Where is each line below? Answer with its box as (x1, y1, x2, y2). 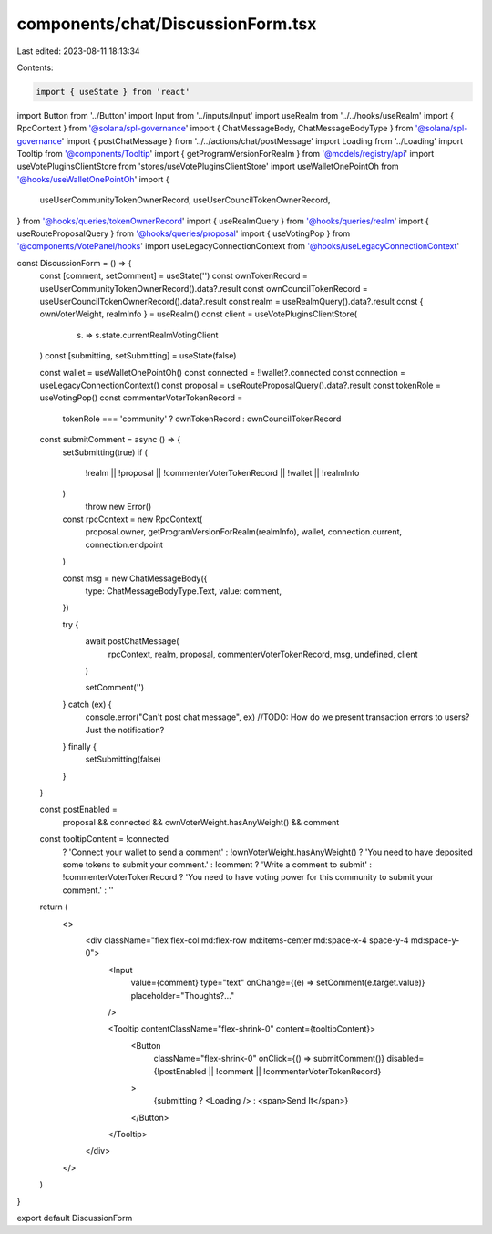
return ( (39, 901, 68, 912)
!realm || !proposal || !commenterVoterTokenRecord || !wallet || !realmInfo (85, 467, 360, 478)
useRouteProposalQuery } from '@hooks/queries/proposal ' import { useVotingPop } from (16, 228, 351, 239)
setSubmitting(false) (85, 753, 161, 765)
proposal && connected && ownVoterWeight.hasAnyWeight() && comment (62, 816, 340, 827)
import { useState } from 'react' (36, 87, 190, 97)
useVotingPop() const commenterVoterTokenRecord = (39, 392, 243, 403)
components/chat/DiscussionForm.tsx (16, 14, 317, 34)
